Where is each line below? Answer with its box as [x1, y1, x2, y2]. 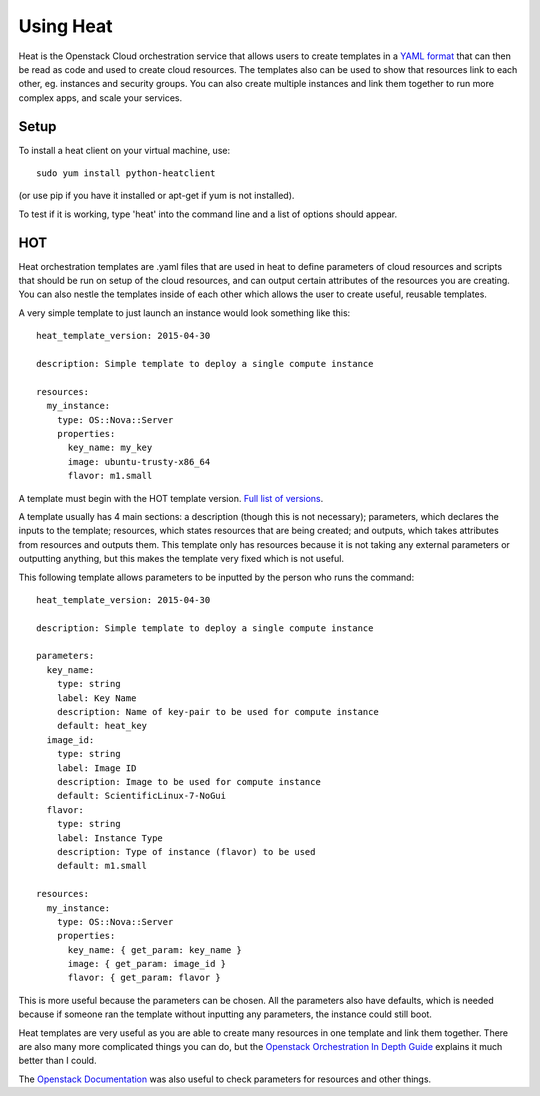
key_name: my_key [67, 442, 153, 454]
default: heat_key [56, 720, 148, 732]
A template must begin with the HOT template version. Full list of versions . [18, 492, 324, 504]
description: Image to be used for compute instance [56, 776, 322, 787]
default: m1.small [56, 860, 148, 872]
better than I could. [18, 1055, 97, 1067]
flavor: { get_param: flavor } [67, 972, 222, 984]
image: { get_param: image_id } [67, 958, 227, 970]
